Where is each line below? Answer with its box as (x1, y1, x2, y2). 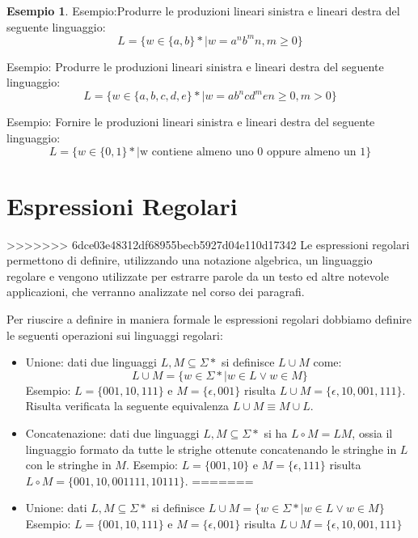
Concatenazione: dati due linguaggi (25, 425, 200, 442)
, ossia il (352, 425, 393, 442)
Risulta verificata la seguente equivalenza (25, 397, 229, 414)
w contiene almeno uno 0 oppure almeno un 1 (139, 146, 366, 158)
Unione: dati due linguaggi (25, 354, 158, 371)
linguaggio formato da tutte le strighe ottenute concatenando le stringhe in (25, 440, 397, 457)
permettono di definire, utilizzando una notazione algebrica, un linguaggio (6, 252, 373, 269)
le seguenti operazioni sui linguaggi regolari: (6, 326, 223, 343)
